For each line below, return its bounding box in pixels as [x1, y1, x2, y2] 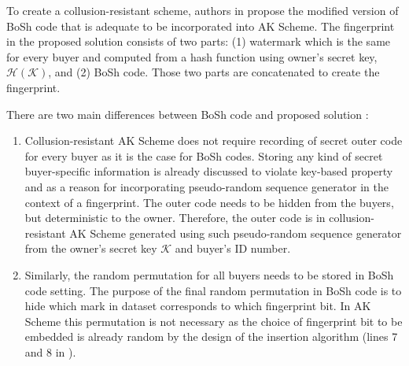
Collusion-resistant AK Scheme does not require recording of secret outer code [24, 132, 403, 149]
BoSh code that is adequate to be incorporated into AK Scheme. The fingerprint [6, 17, 395, 34]
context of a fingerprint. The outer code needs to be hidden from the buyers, [24, 194, 394, 210]
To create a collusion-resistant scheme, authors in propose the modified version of [6, 2, 399, 18]
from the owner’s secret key [24, 240, 157, 257]
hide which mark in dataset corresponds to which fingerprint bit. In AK [24, 298, 371, 314]
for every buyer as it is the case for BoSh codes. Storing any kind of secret [24, 147, 383, 164]
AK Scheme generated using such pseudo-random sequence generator [69, 224, 402, 241]
